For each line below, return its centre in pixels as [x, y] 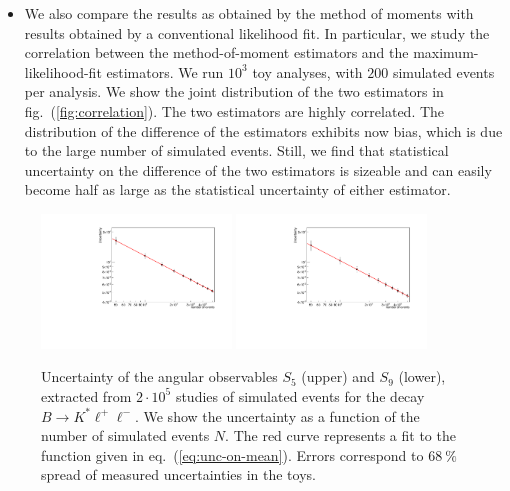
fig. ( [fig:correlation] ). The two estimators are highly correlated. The [234, 110]
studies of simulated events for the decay [300, 395]
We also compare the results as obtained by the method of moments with [249, 13]
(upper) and [338, 376]
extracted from [86, 395]
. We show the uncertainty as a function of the [277, 415]
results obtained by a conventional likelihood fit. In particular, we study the [257, 32]
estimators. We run [165, 71]
